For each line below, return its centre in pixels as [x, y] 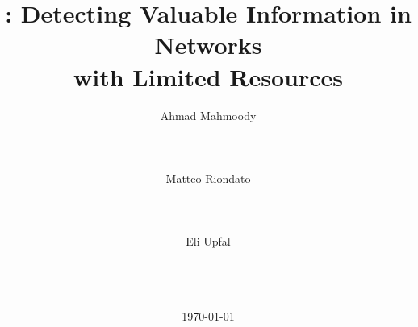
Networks [208, 45]
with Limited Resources [208, 76]
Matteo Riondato [208, 178]
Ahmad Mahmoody [208, 115]
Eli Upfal [208, 241]
